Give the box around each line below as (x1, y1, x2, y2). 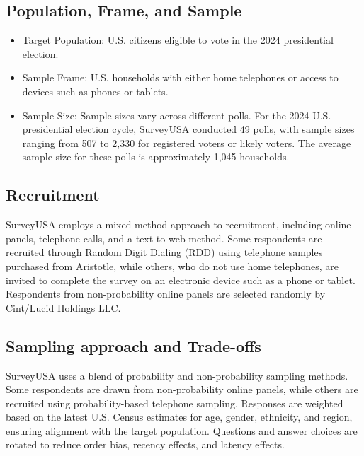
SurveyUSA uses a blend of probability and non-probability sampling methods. (6, 368, 348, 382)
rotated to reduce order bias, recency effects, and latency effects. (6, 437, 285, 452)
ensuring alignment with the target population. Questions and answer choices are (6, 423, 358, 438)
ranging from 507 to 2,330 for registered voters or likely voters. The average (22, 135, 351, 150)
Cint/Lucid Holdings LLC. (6, 300, 121, 315)
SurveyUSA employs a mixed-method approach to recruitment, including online (6, 217, 351, 232)
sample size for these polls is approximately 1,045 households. (22, 149, 290, 164)
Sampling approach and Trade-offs (6, 334, 261, 356)
